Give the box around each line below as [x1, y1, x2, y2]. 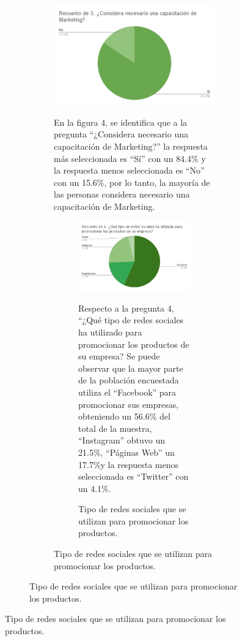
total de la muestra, [78, 421, 152, 434]
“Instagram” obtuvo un [78, 434, 166, 447]
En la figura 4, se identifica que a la [54, 115, 188, 128]
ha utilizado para [78, 325, 142, 338]
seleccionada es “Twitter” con [78, 470, 189, 483]
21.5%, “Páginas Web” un [78, 445, 175, 458]
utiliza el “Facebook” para [78, 385, 177, 398]
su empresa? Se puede [78, 350, 160, 363]
